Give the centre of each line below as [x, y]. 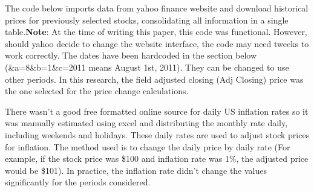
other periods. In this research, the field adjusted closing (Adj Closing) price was [154, 79]
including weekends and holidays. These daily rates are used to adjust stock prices [157, 134]
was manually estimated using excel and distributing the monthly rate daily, [146, 123]
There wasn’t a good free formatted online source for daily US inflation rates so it [157, 111]
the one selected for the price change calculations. [97, 91]
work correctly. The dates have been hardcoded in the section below [131, 55]
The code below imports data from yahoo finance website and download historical [157, 8]
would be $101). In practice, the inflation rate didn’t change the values [136, 170]
